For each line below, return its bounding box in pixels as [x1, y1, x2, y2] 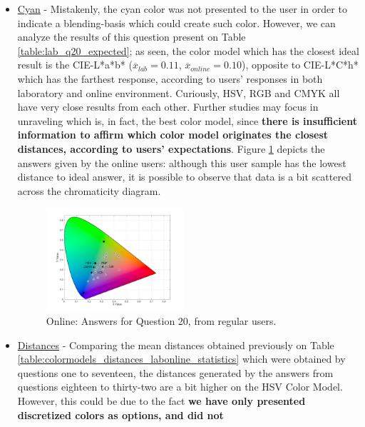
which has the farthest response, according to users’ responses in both [17, 71, 323, 86]
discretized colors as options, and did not [17, 407, 224, 422]
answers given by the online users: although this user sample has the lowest [17, 155, 346, 170]
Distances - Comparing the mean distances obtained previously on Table [17, 337, 334, 352]
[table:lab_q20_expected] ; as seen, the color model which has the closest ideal [17, 43, 359, 58]
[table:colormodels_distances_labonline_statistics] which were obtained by [17, 351, 346, 366]
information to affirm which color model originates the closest [17, 127, 329, 142]
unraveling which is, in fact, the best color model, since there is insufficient [17, 113, 357, 128]
